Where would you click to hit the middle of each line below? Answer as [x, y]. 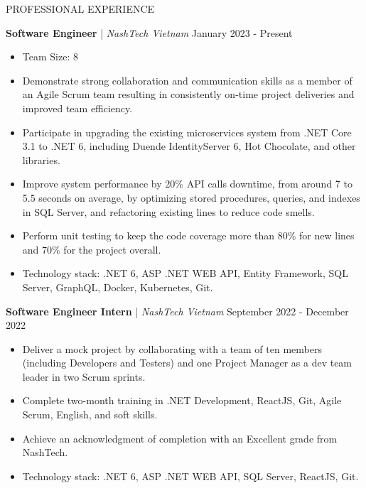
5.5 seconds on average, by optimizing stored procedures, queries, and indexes [191, 197]
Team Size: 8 [50, 56]
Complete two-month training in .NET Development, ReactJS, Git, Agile [182, 400]
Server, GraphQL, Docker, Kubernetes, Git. [118, 287]
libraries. [41, 159]
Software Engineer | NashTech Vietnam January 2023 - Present [149, 32]
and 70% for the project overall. [92, 249]
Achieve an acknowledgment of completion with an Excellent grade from [180, 438]
